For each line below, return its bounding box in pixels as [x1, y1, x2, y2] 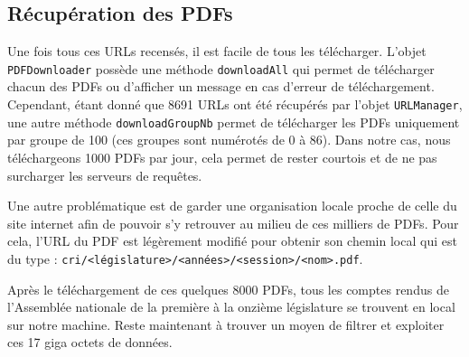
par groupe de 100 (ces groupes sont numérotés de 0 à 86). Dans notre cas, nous [7, 130, 451, 149]
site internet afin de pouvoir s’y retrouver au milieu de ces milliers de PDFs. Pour [7, 213, 459, 232]
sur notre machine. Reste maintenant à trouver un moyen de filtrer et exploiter [7, 315, 445, 334]
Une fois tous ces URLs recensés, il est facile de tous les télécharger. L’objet [7, 42, 427, 61]
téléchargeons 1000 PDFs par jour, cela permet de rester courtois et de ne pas [7, 147, 437, 166]
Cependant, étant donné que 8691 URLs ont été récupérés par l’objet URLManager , [7, 95, 463, 114]
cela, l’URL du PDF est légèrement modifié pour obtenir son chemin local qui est [7, 231, 457, 250]
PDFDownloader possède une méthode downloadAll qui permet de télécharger [7, 59, 435, 78]
